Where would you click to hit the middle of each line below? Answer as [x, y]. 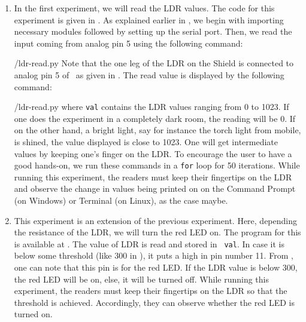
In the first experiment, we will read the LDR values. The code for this [144, 8]
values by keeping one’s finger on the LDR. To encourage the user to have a [153, 153]
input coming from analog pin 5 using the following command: [128, 43]
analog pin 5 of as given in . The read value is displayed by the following [149, 74]
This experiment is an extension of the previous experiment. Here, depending [155, 220]
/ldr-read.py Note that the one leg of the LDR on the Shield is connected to [154, 63]
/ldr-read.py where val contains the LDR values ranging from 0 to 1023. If [152, 107]
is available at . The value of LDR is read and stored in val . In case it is [149, 243]
